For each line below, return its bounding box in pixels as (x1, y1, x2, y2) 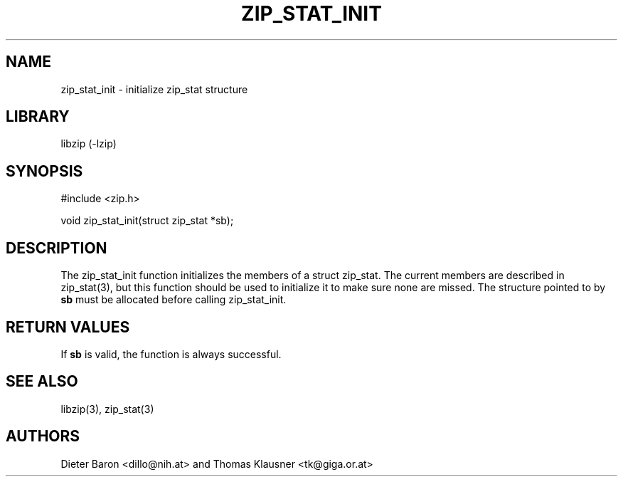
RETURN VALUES (6, 318, 130, 336)
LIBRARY (6, 108, 70, 126)
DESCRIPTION (6, 239, 107, 257)
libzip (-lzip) (60, 137, 117, 150)
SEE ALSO (6, 372, 78, 391)
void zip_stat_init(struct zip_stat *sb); (60, 214, 234, 227)
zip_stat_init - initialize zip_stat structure (60, 83, 248, 95)
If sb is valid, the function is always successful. (60, 347, 282, 360)
